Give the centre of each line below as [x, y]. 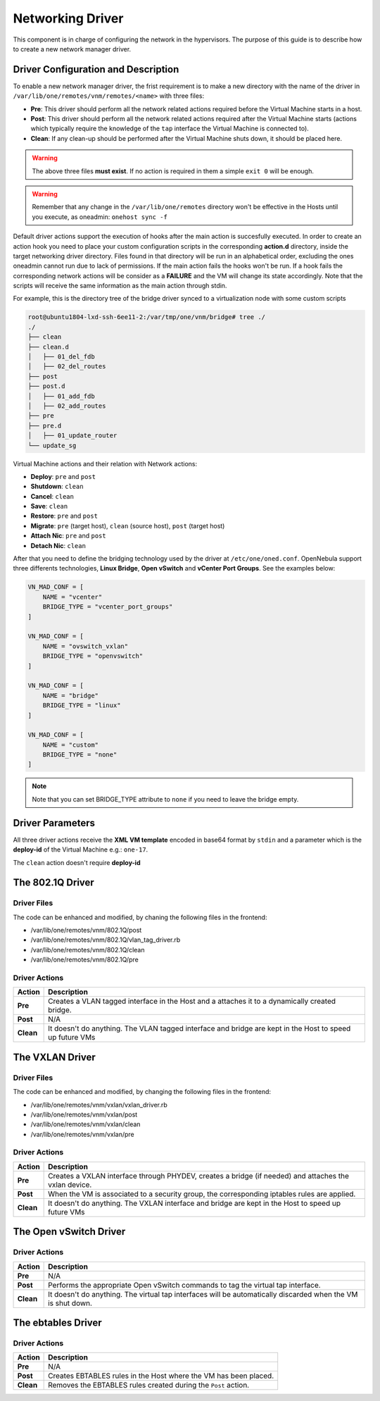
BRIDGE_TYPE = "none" [80, 755]
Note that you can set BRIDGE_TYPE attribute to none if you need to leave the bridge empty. [165, 799]
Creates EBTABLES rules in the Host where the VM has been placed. [161, 1376]
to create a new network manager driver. [72, 49]
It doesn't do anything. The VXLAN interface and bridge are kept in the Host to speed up [195, 1203]
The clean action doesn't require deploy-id [77, 862]
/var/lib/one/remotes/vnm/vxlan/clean [85, 1124]
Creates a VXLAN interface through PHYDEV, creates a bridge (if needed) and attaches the [199, 1176]
